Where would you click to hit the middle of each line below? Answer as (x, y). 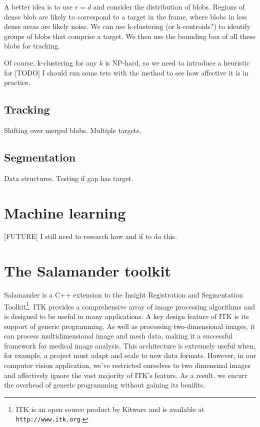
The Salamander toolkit (87, 271)
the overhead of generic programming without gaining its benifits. (105, 385)
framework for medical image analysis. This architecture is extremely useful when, (130, 345)
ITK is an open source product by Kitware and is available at (110, 409)
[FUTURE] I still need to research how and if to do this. (90, 236)
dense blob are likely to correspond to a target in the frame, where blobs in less (126, 16)
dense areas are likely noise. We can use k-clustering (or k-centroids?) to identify (127, 26)
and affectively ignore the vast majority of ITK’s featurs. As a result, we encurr (126, 375)
